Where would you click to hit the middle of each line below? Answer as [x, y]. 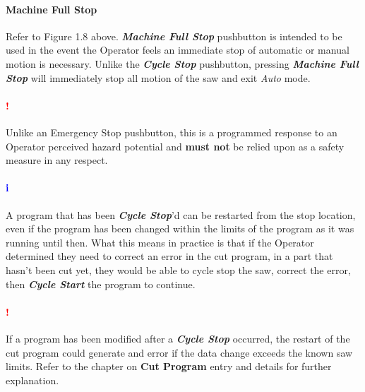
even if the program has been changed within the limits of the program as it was [180, 228]
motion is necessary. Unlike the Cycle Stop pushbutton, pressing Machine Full [182, 63]
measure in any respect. [57, 160]
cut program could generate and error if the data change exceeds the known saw [179, 352]
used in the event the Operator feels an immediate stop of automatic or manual [178, 50]
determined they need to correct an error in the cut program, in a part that [169, 256]
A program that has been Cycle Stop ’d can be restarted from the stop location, [181, 214]
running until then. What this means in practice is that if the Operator [160, 242]
